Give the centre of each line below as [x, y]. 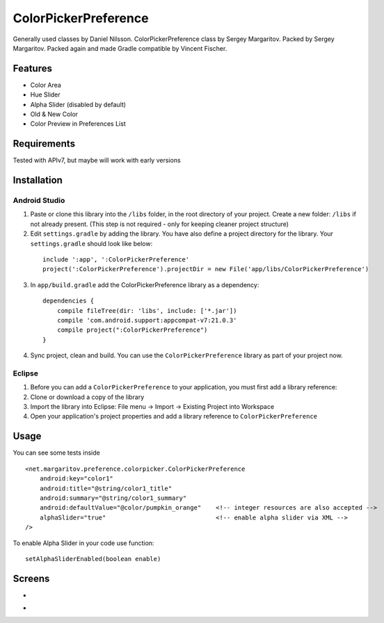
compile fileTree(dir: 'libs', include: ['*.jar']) [147, 310]
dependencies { [69, 301]
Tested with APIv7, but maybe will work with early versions [97, 161]
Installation [38, 180]
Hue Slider [45, 95]
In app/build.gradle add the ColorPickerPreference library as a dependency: [145, 284]
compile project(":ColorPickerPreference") [132, 330]
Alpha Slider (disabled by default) [78, 104]
